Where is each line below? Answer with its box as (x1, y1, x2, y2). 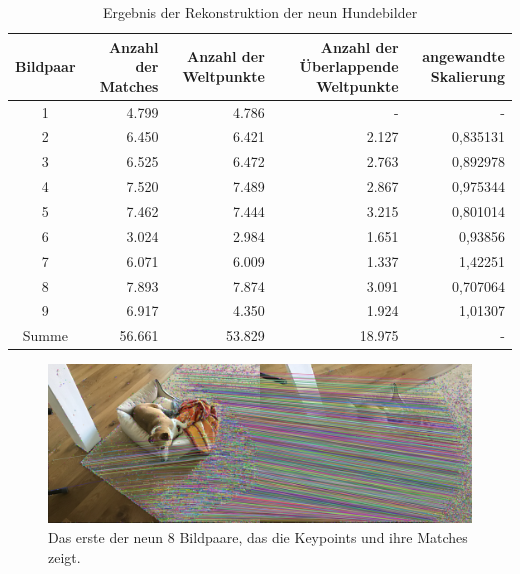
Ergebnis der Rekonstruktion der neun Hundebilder (102, 2, 418, 22)
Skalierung (430, 65, 505, 86)
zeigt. (48, 546, 81, 567)
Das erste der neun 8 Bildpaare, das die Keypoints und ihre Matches (48, 526, 468, 547)
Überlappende (299, 56, 399, 77)
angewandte (422, 46, 505, 67)
